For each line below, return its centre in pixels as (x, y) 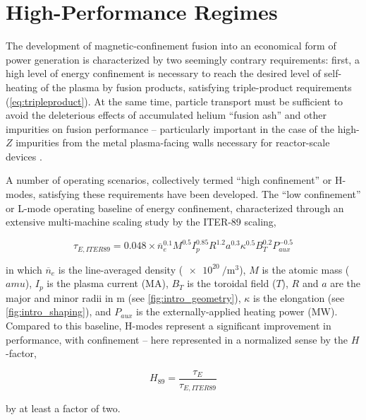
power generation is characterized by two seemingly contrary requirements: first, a (183, 59)
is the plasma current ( (96, 283)
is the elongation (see (299, 297)
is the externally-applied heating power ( (224, 311)
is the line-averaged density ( (121, 269)
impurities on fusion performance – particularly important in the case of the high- (183, 128)
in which (24, 269)
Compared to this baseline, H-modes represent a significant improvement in (169, 326)
